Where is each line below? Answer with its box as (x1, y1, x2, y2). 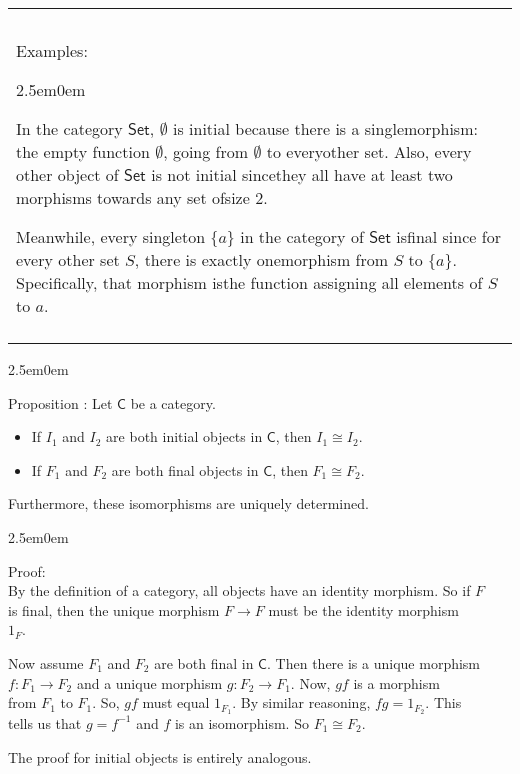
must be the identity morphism (268, 599, 459, 620)
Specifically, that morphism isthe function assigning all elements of (16, 271, 483, 294)
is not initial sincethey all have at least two (151, 163, 453, 186)
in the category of (240, 225, 364, 248)
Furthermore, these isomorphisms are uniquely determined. (8, 493, 369, 514)
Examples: (16, 39, 88, 62)
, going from (163, 140, 249, 163)
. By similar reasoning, (232, 692, 371, 713)
